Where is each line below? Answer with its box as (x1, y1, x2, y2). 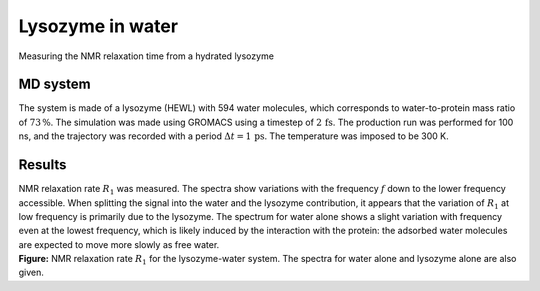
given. (18, 266, 45, 279)
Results (18, 156, 67, 174)
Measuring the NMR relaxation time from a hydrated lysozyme (18, 50, 275, 62)
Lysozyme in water (18, 15, 179, 37)
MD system (18, 76, 92, 93)
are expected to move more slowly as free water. (18, 238, 220, 250)
